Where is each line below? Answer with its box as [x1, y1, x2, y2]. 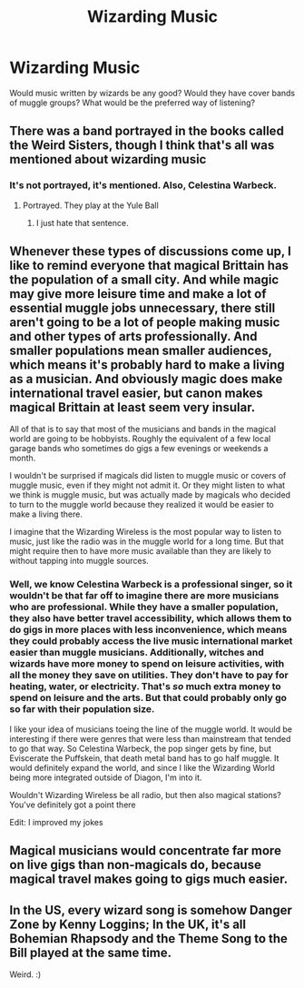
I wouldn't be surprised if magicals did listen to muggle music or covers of [9, 470, 287, 481]
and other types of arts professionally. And [9, 329, 258, 344]
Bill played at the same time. [9, 944, 172, 960]
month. [9, 452, 36, 464]
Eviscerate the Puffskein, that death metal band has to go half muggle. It [9, 752, 279, 764]
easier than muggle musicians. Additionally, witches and [9, 647, 265, 659]
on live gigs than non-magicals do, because [9, 857, 261, 873]
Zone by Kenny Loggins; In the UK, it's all [9, 916, 247, 932]
